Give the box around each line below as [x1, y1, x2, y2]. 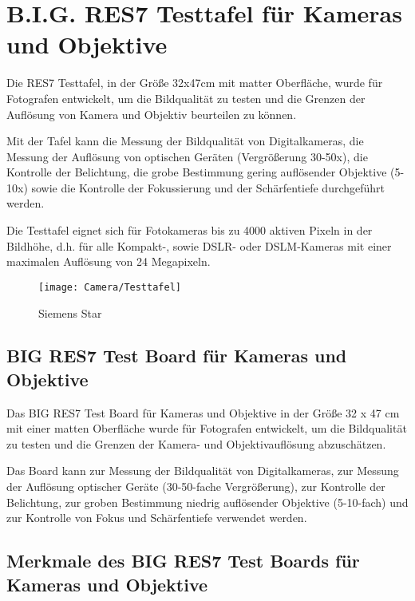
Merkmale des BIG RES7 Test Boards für [6, 548, 360, 573]
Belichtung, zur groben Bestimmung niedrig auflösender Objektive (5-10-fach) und [6, 493, 409, 510]
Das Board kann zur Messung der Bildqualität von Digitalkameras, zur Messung [6, 462, 399, 479]
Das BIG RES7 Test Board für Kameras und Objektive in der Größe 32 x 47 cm [6, 404, 400, 421]
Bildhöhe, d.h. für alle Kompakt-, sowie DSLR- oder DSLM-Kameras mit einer [6, 237, 392, 254]
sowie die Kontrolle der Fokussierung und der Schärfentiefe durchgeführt [31, 179, 385, 196]
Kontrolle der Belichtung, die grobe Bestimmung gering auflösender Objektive [6, 164, 387, 180]
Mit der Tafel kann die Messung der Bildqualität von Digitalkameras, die [6, 132, 364, 149]
